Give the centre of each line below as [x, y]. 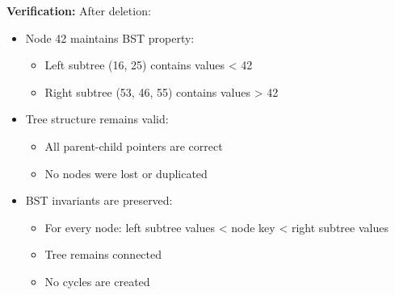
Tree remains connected [103, 254]
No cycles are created [97, 281]
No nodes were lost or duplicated [126, 173]
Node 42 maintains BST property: [110, 37]
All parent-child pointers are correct [134, 145]
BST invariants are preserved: [99, 200]
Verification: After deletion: [79, 10]
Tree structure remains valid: [97, 119]
